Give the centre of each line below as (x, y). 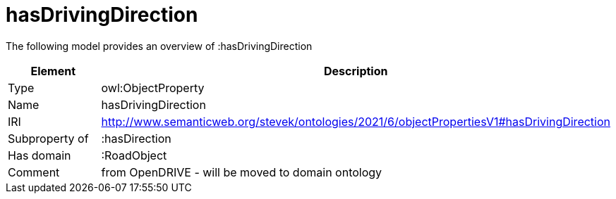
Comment (34, 172)
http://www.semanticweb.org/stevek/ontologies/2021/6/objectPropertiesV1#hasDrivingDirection (356, 121)
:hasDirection (136, 138)
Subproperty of (48, 138)
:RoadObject (134, 155)
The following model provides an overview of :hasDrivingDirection (159, 46)
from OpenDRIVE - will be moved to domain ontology (242, 172)
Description (356, 71)
